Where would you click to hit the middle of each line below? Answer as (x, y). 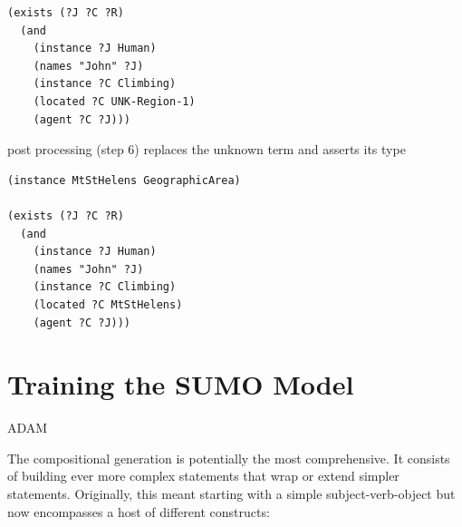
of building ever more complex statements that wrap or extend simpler (203, 476)
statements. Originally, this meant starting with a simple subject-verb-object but (231, 493)
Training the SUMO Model (181, 384)
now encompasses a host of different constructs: (139, 511)
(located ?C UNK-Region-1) (114, 101)
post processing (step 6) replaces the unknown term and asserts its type (207, 149)
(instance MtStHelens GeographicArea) (124, 180)
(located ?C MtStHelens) (108, 304)
